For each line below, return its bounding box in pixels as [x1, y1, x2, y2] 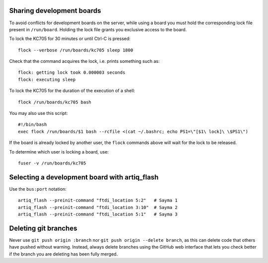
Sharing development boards [9, 6, 101, 15]
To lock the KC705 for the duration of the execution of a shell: [9, 88, 135, 94]
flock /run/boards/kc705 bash [18, 99, 92, 105]
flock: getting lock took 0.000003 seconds [18, 70, 126, 75]
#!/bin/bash [18, 122, 47, 127]
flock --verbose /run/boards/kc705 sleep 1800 [18, 47, 134, 53]
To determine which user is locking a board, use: [9, 149, 109, 155]
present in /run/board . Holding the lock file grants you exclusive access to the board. [9, 26, 187, 32]
